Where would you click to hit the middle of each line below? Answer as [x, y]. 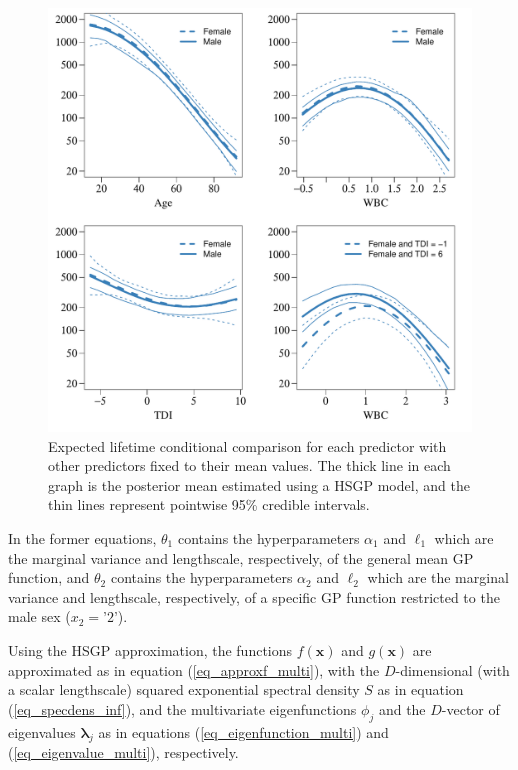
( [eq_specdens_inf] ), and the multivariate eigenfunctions [182, 708]
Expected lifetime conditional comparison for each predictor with [247, 445]
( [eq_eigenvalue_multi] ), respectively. [123, 752]
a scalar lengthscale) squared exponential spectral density [184, 689]
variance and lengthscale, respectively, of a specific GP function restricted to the [254, 596]
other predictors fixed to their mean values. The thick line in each [249, 465]
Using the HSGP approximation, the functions [150, 649]
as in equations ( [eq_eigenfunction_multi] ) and [243, 731]
